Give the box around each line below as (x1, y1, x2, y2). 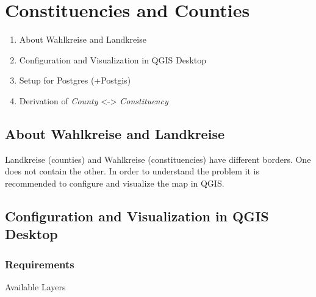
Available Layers (5, 280, 66, 293)
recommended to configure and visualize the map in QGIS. (5, 176, 224, 189)
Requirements (5, 256, 74, 271)
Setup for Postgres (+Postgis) (19, 74, 131, 87)
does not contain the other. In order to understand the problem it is (5, 165, 259, 177)
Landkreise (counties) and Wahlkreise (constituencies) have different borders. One (5, 152, 311, 165)
